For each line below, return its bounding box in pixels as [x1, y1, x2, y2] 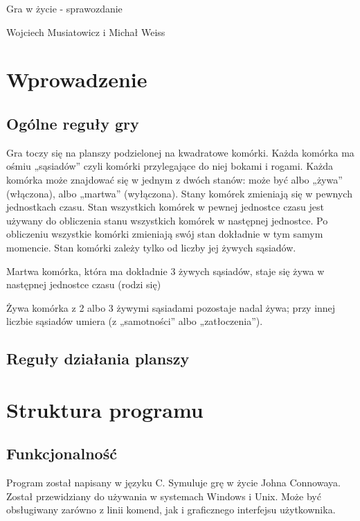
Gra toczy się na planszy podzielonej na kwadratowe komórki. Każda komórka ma [6, 145, 354, 159]
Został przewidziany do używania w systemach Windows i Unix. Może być [6, 488, 321, 503]
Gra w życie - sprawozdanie [6, 1, 123, 15]
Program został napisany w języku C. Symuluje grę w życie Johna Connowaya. [6, 475, 341, 490]
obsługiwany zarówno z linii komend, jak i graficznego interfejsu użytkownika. [6, 502, 336, 517]
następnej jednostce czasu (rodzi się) [6, 277, 161, 292]
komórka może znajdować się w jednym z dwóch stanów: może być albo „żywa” [6, 172, 343, 186]
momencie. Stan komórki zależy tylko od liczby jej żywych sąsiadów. [6, 240, 296, 254]
